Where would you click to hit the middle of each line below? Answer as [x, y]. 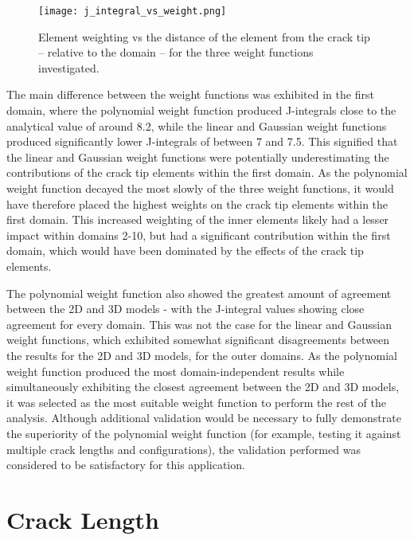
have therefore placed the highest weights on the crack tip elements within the [197, 203]
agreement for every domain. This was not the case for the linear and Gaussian [199, 324]
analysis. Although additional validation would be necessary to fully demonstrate [204, 418]
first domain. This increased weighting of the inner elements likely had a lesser [198, 219]
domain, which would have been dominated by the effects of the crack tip [185, 250]
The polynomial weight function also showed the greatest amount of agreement [199, 293]
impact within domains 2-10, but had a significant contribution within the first [199, 235]
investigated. [69, 67]
